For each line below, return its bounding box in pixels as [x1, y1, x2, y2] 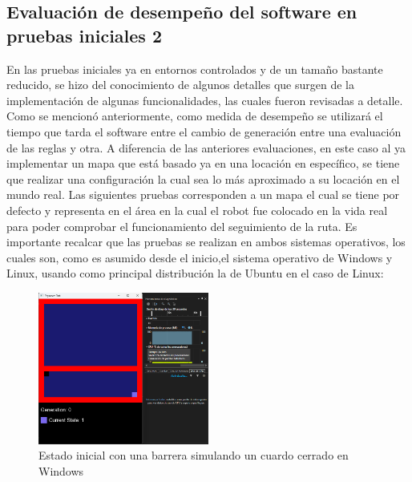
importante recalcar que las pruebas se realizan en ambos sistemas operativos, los [6, 233, 406, 250]
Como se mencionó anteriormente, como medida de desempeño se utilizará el [6, 107, 383, 124]
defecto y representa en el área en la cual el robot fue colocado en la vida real [6, 201, 388, 218]
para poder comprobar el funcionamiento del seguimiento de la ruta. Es [6, 217, 357, 234]
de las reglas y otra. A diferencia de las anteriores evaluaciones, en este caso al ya [6, 139, 406, 156]
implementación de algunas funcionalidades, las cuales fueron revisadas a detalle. [6, 91, 403, 108]
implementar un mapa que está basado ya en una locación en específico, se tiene [6, 155, 400, 172]
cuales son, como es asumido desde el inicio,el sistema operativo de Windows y [6, 249, 393, 265]
